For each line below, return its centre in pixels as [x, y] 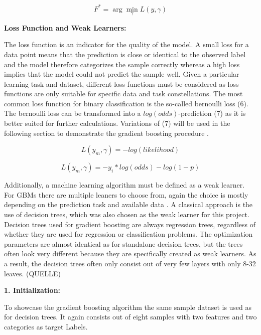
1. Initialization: [32, 290]
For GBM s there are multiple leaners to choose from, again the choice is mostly [126, 194]
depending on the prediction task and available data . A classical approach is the [128, 204]
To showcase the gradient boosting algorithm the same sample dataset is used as [128, 307]
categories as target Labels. [46, 326]
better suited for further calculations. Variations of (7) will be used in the [117, 123]
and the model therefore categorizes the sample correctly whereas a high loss [122, 64]
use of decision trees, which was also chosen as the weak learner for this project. [127, 214]
